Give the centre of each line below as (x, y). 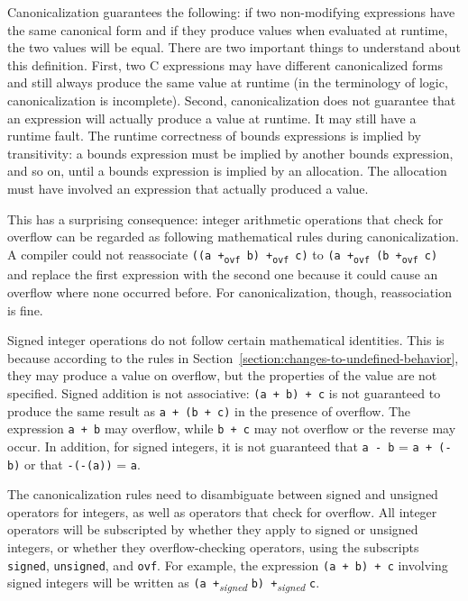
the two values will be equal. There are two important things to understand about (234, 47)
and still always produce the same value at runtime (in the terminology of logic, (228, 82)
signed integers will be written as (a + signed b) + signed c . (164, 584)
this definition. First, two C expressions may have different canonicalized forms (225, 64)
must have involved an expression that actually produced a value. (188, 188)
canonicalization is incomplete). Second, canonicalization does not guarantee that (232, 100)
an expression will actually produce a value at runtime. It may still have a (212, 118)
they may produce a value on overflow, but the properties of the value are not (222, 375)
